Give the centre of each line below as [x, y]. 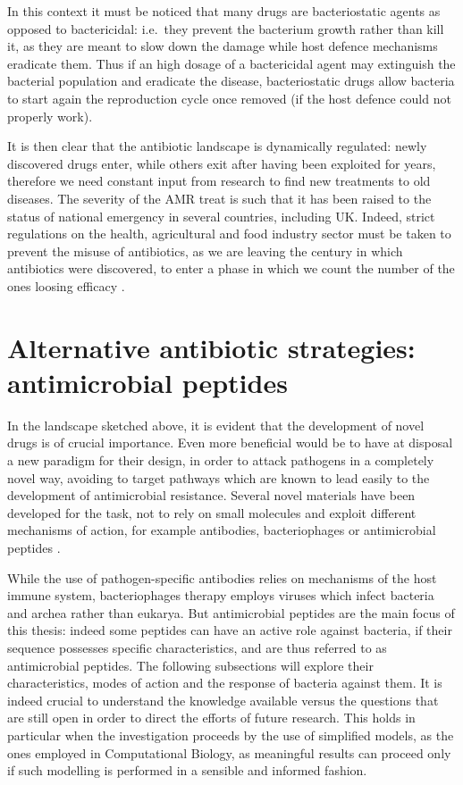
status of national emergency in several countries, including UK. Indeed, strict [221, 216]
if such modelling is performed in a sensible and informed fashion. [187, 770]
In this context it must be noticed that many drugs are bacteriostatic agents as [224, 11]
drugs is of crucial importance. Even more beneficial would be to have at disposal [230, 443]
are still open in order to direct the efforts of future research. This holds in [211, 718]
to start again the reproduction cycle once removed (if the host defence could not [229, 98]
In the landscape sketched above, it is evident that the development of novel [216, 425]
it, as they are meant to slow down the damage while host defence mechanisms [223, 46]
